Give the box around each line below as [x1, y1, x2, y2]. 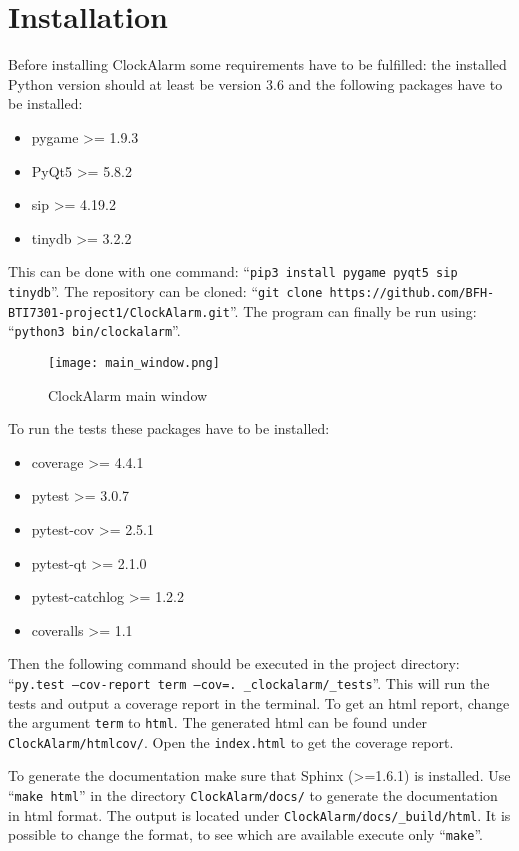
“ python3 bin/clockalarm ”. [8, 320, 181, 341]
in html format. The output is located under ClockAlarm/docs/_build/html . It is [8, 804, 511, 825]
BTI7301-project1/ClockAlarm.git [8, 305, 230, 320]
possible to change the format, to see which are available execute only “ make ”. [8, 824, 483, 845]
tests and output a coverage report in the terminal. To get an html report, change [8, 692, 510, 713]
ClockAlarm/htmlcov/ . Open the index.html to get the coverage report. [8, 731, 454, 752]
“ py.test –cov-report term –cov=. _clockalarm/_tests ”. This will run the [8, 672, 490, 693]
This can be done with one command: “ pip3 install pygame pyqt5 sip [8, 261, 458, 282]
